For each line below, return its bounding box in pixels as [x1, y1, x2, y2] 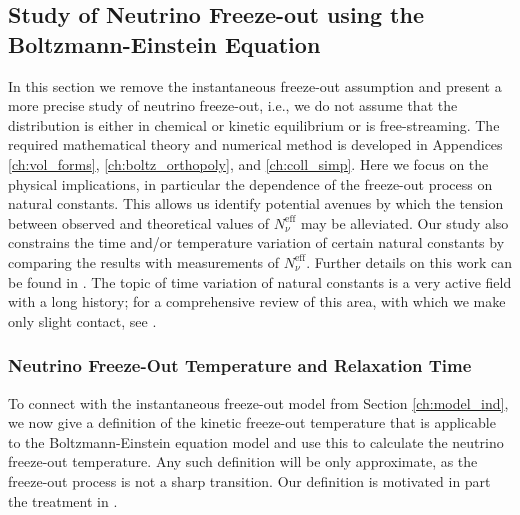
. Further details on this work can [306, 251, 512, 272]
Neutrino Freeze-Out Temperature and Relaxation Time [8, 353, 472, 378]
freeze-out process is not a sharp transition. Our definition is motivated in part [8, 470, 491, 491]
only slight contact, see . [8, 310, 157, 331]
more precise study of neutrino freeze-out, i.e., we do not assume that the [8, 95, 458, 116]
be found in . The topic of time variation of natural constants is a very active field [8, 271, 512, 292]
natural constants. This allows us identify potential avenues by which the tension [8, 193, 504, 214]
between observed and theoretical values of [8, 212, 270, 233]
